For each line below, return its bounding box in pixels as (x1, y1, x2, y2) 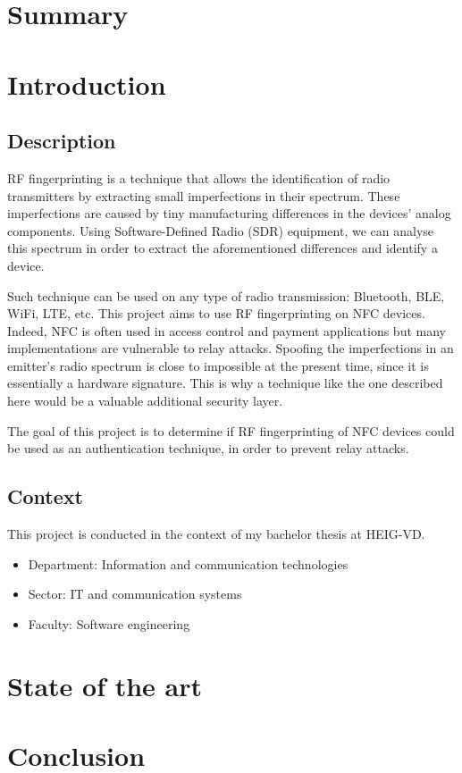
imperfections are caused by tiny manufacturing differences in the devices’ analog (7, 204, 451, 223)
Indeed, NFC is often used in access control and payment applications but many (7, 321, 446, 340)
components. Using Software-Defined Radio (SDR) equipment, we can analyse (7, 221, 434, 239)
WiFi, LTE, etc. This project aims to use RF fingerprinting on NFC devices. (7, 304, 425, 323)
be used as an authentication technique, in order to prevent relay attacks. (7, 439, 409, 458)
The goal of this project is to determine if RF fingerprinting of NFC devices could (7, 421, 455, 440)
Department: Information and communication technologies (28, 554, 349, 573)
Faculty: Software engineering (28, 614, 190, 633)
